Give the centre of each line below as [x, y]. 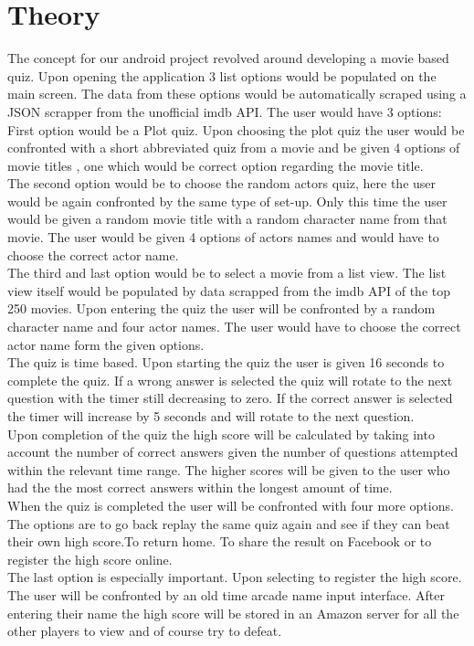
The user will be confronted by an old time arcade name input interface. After [226, 594]
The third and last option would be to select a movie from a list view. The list [227, 273]
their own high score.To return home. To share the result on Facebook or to [220, 541]
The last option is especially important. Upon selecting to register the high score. [235, 577]
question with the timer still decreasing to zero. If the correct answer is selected [230, 398]
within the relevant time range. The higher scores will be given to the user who [229, 469]
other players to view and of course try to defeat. [145, 631]
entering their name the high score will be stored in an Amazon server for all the [233, 613]
